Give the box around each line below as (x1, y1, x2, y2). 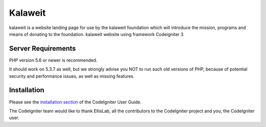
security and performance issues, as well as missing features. (9, 73, 135, 79)
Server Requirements (9, 44, 76, 53)
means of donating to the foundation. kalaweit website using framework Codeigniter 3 (9, 31, 184, 37)
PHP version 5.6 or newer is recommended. (9, 57, 98, 63)
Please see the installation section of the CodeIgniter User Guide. (9, 99, 142, 105)
